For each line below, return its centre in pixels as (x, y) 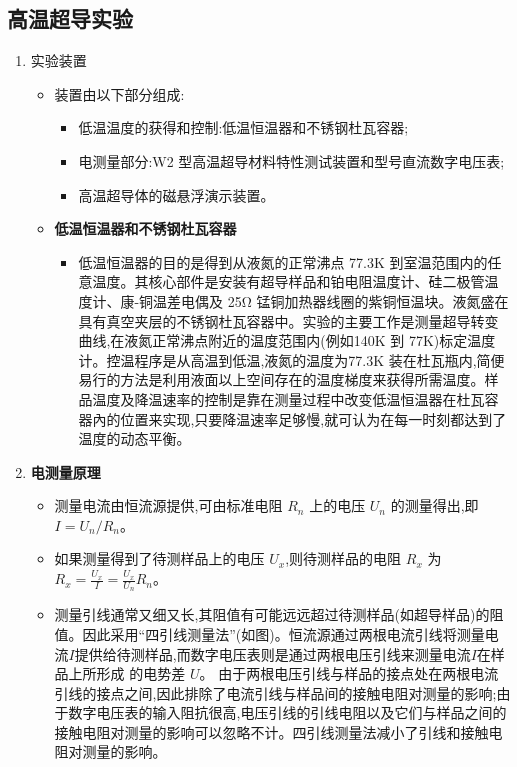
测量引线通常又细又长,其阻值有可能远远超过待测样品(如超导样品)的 (272, 614)
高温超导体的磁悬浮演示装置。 (176, 194)
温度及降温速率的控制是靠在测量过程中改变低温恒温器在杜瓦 (288, 398)
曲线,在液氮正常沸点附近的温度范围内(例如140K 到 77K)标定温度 (287, 340)
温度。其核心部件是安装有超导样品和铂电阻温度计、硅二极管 (288, 281)
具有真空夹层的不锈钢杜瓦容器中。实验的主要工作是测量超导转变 (288, 320)
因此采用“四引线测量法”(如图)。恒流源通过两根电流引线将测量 (283, 633)
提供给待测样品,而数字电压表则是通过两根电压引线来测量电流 (272, 653)
